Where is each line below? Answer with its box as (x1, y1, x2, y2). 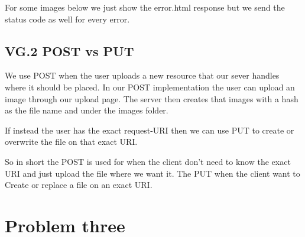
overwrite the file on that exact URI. (5, 135, 138, 148)
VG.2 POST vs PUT (5, 41, 134, 60)
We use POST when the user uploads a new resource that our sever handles (5, 69, 280, 82)
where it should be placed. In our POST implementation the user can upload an (5, 80, 295, 93)
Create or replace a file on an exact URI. (5, 178, 152, 191)
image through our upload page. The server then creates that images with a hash (5, 92, 298, 105)
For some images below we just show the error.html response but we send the (5, 1, 285, 13)
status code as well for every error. (5, 12, 130, 25)
